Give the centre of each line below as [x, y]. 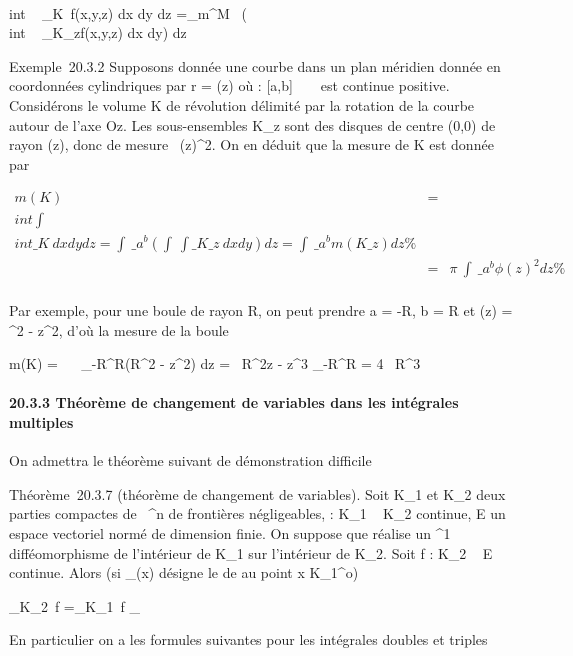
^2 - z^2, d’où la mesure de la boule [119, 329]
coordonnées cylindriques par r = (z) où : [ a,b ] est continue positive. [229, 85]
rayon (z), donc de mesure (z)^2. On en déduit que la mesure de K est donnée [251, 144]
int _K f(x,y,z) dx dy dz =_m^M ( [128, 12]
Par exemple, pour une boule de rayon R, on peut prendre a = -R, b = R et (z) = [261, 310]
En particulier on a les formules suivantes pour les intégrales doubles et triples [248, 639]
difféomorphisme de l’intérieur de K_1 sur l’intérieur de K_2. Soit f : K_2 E [251, 552]
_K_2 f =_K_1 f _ [75, 605]
